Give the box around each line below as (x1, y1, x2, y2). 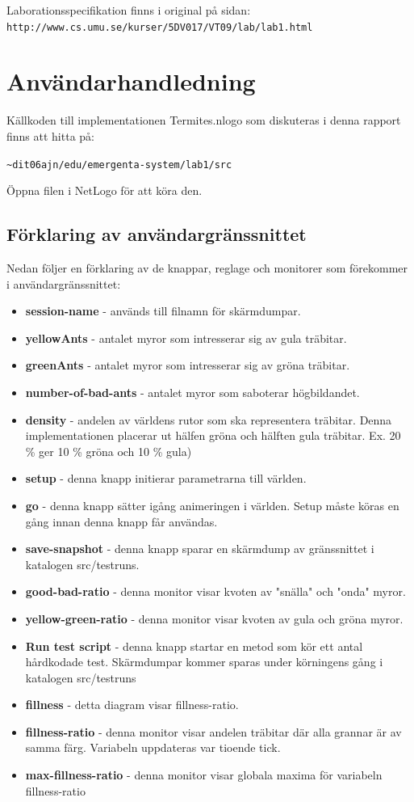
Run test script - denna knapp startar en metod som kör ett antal (25, 637, 363, 654)
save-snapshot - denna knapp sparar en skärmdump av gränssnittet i (25, 540, 374, 557)
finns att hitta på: (6, 127, 94, 144)
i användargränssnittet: (6, 275, 121, 292)
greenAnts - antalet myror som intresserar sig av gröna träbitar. (25, 357, 350, 374)
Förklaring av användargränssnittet (6, 222, 307, 247)
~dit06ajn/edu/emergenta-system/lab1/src (6, 158, 232, 171)
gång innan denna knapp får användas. (25, 513, 218, 530)
